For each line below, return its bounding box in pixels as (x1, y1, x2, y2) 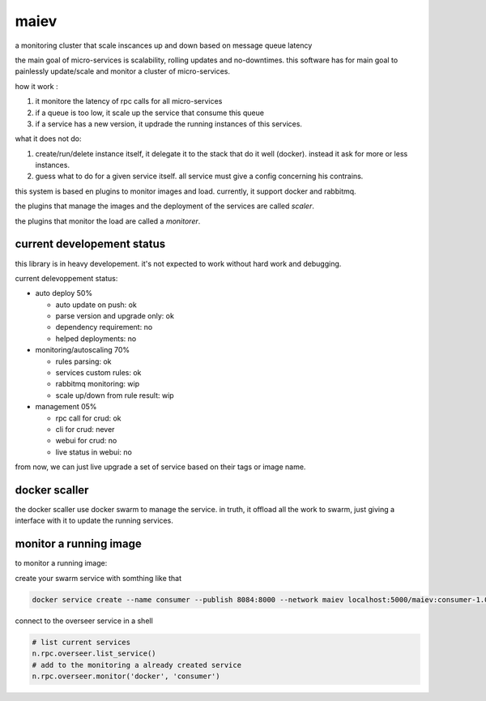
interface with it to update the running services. (15, 515, 173, 526)
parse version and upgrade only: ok (55, 311, 174, 321)
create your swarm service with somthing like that (15, 573, 182, 583)
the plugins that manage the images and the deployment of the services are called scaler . (15, 201, 315, 211)
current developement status (15, 237, 166, 251)
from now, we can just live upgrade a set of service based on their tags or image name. (15, 462, 306, 472)
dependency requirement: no (55, 323, 153, 332)
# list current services (32, 637, 131, 647)
